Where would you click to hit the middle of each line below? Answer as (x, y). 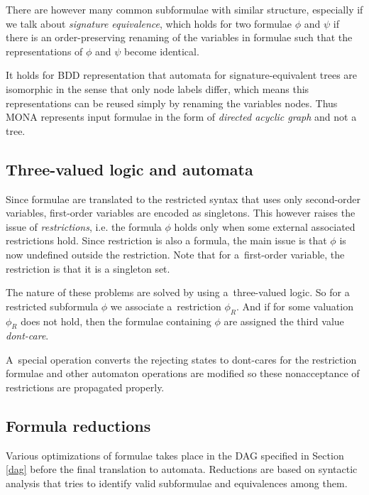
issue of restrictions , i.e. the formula (84, 226)
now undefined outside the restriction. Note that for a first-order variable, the (175, 254)
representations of (44, 51)
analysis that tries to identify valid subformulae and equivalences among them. (177, 483)
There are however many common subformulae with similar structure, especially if (184, 9)
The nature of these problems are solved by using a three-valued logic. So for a (178, 292)
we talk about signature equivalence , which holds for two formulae (149, 23)
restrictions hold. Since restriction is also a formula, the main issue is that (166, 240)
